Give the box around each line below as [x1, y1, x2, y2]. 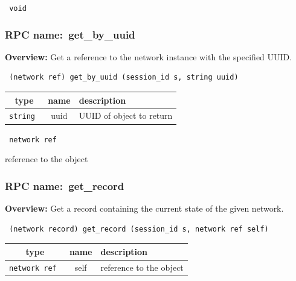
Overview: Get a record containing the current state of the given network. [5, 202, 284, 215]
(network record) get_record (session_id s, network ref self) [9, 224, 269, 233]
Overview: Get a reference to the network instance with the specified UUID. [5, 50, 292, 63]
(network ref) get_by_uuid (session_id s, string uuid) [9, 73, 239, 82]
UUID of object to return [79, 109, 173, 122]
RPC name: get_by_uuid [5, 27, 135, 42]
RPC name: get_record [5, 178, 124, 193]
